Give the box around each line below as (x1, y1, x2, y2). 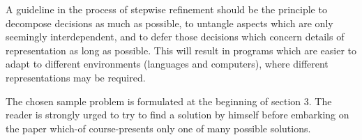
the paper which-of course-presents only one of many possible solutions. (6, 120, 311, 135)
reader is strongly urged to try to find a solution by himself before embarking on (6, 107, 349, 122)
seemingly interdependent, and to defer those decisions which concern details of (6, 29, 345, 44)
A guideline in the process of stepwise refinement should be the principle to (6, 2, 327, 16)
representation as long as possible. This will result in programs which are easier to (6, 42, 356, 57)
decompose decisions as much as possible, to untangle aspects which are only (6, 15, 333, 30)
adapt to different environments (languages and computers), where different (6, 56, 329, 71)
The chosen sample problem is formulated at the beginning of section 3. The (6, 93, 332, 108)
